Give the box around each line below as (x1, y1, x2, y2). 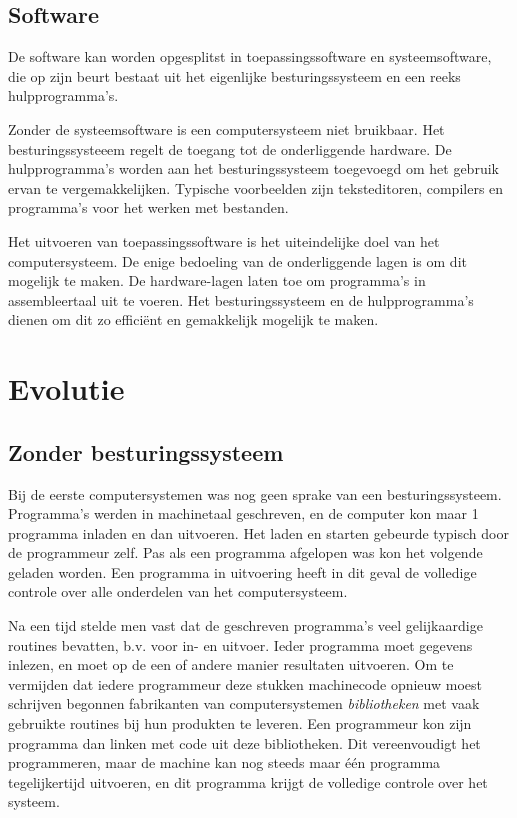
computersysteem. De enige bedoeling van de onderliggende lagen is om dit (8, 250, 467, 271)
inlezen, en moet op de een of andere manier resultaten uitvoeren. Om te (8, 654, 454, 675)
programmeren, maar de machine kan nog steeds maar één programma (8, 752, 441, 773)
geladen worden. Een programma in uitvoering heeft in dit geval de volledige (8, 561, 477, 582)
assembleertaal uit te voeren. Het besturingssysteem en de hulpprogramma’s (8, 289, 474, 310)
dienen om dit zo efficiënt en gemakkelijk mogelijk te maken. (8, 309, 379, 330)
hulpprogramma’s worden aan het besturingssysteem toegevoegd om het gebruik (8, 158, 499, 179)
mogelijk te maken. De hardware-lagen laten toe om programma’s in (8, 270, 426, 291)
